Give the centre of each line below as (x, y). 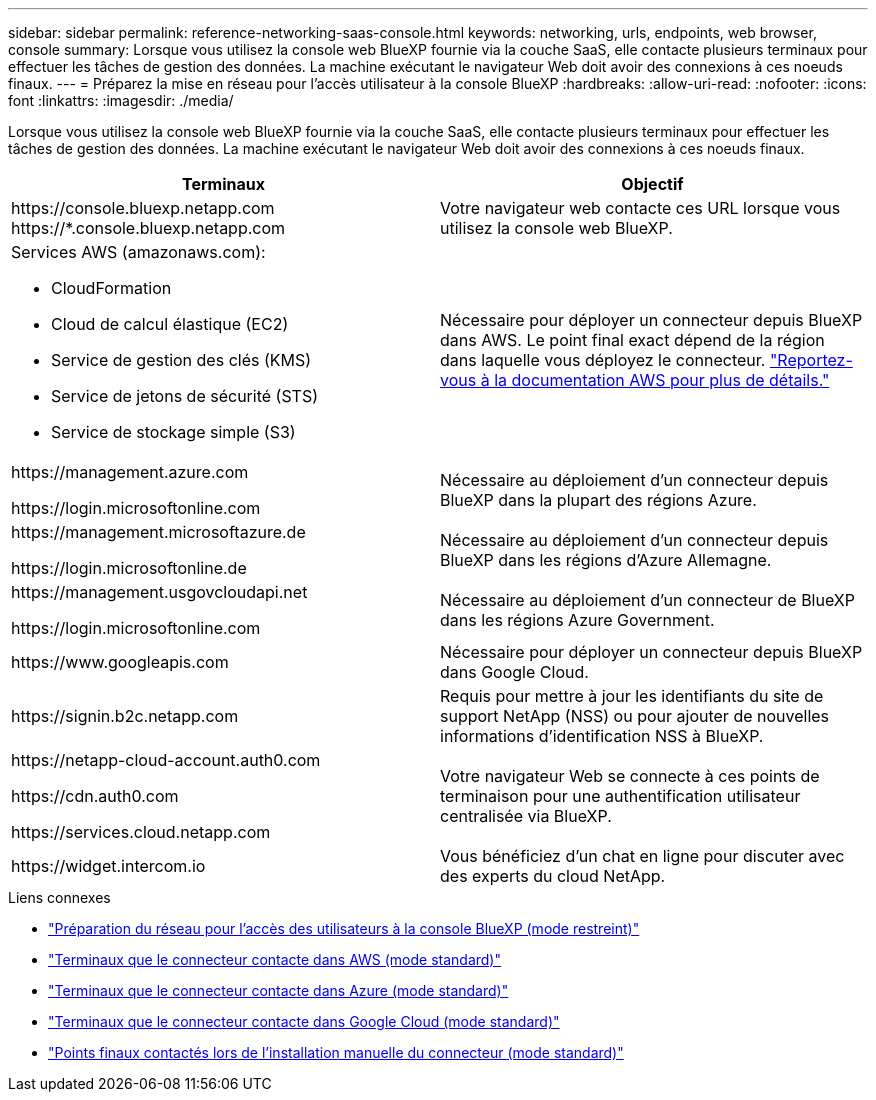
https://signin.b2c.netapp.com (125, 716)
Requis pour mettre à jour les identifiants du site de (632, 696)
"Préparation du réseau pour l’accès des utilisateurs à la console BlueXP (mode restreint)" (344, 928)
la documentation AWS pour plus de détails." (662, 380)
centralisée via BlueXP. (526, 816)
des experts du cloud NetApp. (553, 876)
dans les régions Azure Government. (577, 620)
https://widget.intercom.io (108, 866)
